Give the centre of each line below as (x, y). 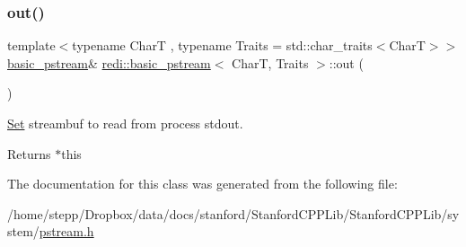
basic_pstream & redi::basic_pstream (109, 62)
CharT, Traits (270, 62)
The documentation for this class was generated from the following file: (202, 184)
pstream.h (66, 231)
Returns (29, 153)
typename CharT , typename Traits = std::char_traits (222, 45)
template (31, 45)
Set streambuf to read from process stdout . (125, 123)
